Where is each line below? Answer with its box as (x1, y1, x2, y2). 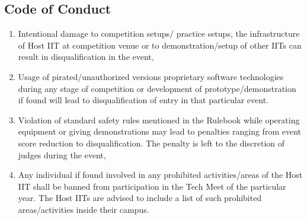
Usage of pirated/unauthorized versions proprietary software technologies (18, 70, 284, 82)
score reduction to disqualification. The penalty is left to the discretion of (18, 136, 285, 149)
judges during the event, (18, 148, 106, 161)
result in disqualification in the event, (18, 50, 154, 63)
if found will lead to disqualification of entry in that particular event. (18, 94, 269, 106)
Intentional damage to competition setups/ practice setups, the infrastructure (18, 27, 300, 40)
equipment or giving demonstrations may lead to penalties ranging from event (18, 125, 301, 138)
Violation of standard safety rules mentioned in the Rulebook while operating (18, 113, 300, 126)
